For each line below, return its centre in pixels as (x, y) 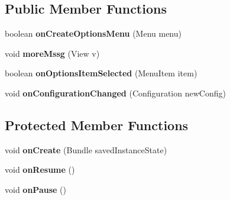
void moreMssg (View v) (52, 53)
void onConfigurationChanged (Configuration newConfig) (115, 93)
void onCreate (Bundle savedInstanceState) (86, 149)
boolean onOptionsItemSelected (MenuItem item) (101, 73)
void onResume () (40, 170)
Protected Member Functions (97, 125)
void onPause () (35, 189)
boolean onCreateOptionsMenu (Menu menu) (93, 33)
